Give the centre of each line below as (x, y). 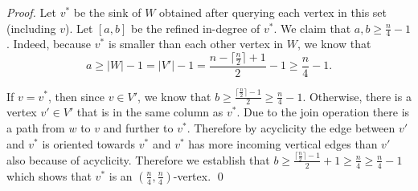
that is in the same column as (150, 112)
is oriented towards (89, 143)
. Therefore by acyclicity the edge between (291, 127)
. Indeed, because (49, 44)
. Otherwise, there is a (357, 96)
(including (31, 28)
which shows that (49, 175)
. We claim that (312, 28)
